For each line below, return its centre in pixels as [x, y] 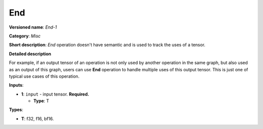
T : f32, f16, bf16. [38, 118]
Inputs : [16, 85]
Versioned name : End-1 [33, 27]
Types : [16, 110]
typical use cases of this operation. [44, 76]
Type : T [41, 101]
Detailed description [30, 54]
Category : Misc [25, 36]
